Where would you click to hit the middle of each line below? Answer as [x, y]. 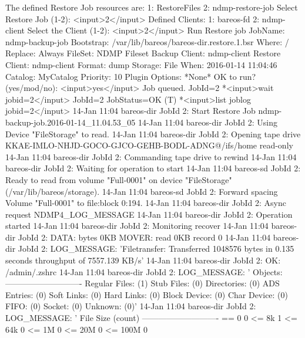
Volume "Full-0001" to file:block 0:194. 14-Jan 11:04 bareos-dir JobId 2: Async [146, 203]
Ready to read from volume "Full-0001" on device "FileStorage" [119, 179]
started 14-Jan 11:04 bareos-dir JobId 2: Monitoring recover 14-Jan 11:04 [137, 226]
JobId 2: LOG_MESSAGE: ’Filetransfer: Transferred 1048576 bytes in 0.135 [156, 249]
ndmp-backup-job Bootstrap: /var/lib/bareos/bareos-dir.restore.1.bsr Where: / [147, 41]
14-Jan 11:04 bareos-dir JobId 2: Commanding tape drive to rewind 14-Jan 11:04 [151, 156]
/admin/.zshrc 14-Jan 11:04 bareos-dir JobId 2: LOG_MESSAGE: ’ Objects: [144, 271]
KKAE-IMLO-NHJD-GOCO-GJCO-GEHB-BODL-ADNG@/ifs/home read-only [149, 145]
